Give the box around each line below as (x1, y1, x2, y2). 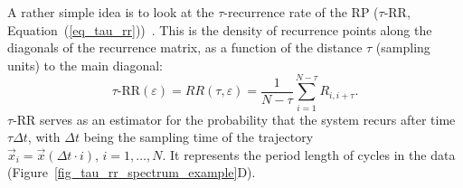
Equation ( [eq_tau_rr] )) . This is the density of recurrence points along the (7, 20, 432, 39)
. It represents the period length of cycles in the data (162, 145, 456, 164)
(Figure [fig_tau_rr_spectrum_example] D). (7, 163, 256, 182)
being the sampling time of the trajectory (83, 127, 314, 146)
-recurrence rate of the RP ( (223, 3, 379, 21)
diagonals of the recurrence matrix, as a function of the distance (7, 38, 363, 57)
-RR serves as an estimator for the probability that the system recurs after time (13, 109, 456, 128)
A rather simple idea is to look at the (7, 3, 214, 21)
